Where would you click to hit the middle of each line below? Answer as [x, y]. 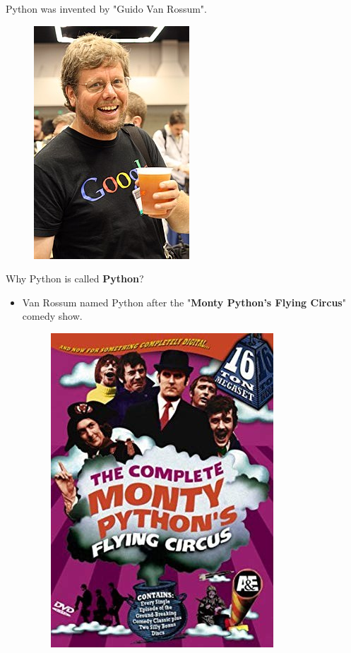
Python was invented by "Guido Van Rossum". [106, 8]
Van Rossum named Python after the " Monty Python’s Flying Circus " [184, 302]
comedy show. [52, 316]
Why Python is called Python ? [75, 278]
